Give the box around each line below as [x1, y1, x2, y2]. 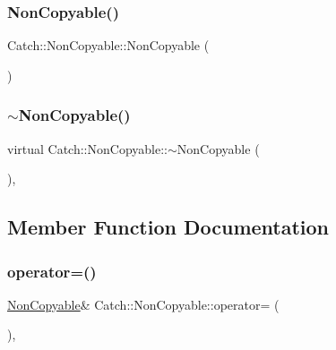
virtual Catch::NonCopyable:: [7, 139, 168, 158]
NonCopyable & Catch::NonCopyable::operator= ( [7, 295, 280, 313]
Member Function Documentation [7, 213, 330, 241]
